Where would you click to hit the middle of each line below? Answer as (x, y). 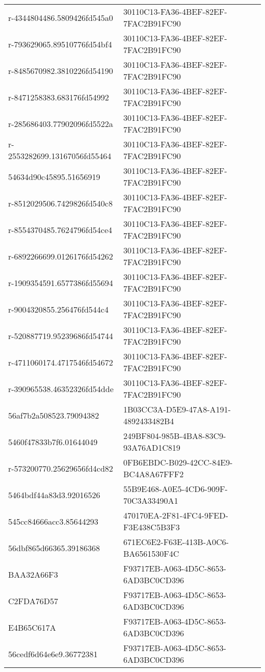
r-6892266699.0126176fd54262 (61, 256)
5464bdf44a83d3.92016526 (54, 495)
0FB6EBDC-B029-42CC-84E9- (178, 462)
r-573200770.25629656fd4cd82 (61, 468)
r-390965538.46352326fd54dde (61, 389)
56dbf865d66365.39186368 (54, 548)
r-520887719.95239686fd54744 (61, 335)
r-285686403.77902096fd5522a (61, 123)
